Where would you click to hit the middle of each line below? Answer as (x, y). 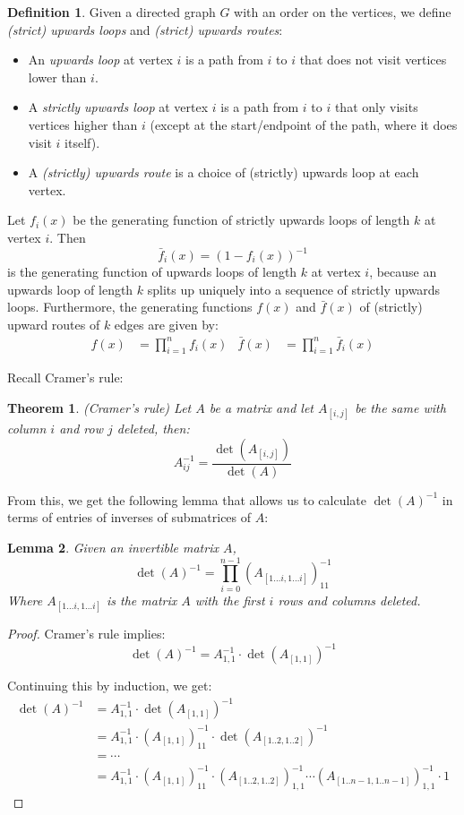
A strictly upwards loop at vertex (118, 107)
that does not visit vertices (373, 60)
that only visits (376, 107)
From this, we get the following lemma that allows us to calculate (187, 499)
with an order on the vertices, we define (343, 12)
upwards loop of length (70, 289)
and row (82, 429)
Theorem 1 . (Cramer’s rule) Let (99, 408)
